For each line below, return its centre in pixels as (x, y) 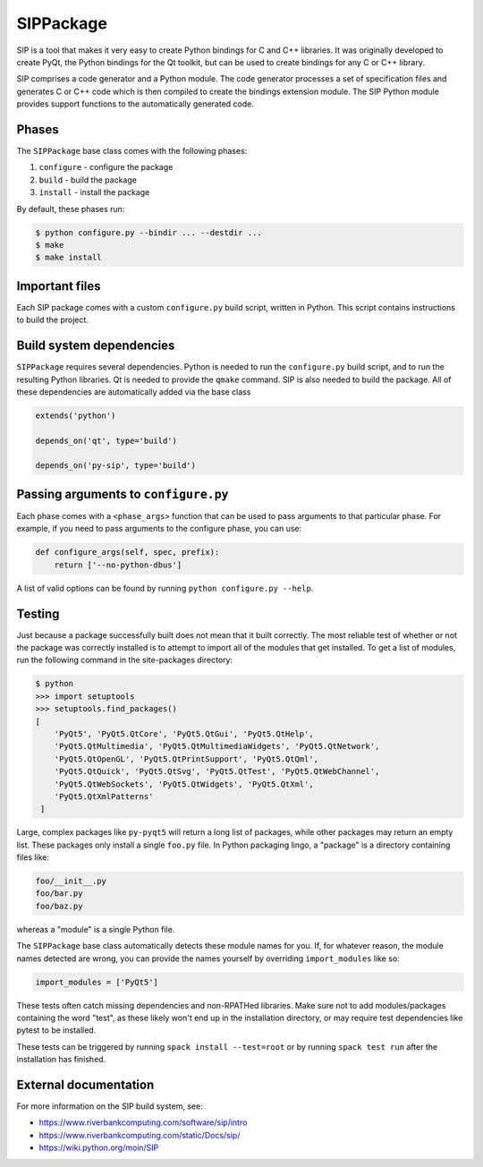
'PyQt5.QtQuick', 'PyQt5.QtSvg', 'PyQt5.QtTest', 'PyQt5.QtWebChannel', (217, 771)
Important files (59, 286)
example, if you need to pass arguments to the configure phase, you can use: (159, 529)
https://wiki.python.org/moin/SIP (99, 1148)
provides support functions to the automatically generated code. (136, 104)
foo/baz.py (59, 906)
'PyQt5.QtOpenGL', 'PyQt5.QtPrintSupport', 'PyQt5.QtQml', (186, 759)
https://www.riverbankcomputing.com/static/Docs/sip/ (140, 1135)
